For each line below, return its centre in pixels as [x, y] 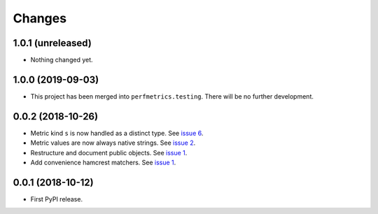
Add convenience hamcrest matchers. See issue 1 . [103, 163]
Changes [40, 18]
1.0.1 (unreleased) [52, 43]
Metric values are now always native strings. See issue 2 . [113, 143]
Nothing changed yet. [62, 60]
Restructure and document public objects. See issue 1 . [109, 152]
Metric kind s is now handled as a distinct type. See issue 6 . [117, 133]
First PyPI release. [57, 199]
